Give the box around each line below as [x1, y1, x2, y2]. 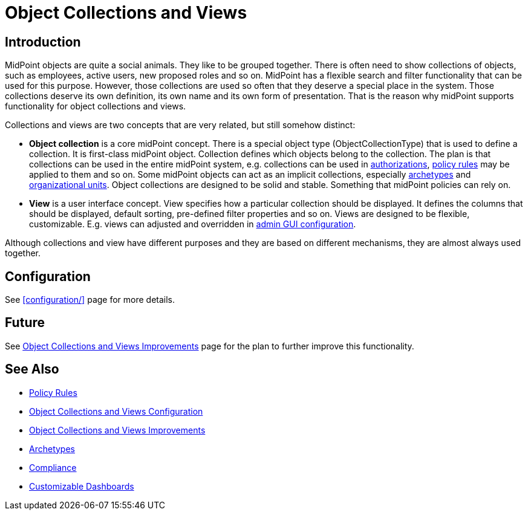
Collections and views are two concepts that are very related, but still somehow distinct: [5, 120, 356, 131]
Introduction [5, 34, 81, 50]
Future [5, 315, 45, 331]
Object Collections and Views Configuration [29, 406, 203, 416]
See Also [5, 361, 59, 377]
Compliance [29, 462, 77, 473]
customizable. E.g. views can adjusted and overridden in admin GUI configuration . [29, 219, 356, 230]
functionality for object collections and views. [5, 101, 186, 112]
